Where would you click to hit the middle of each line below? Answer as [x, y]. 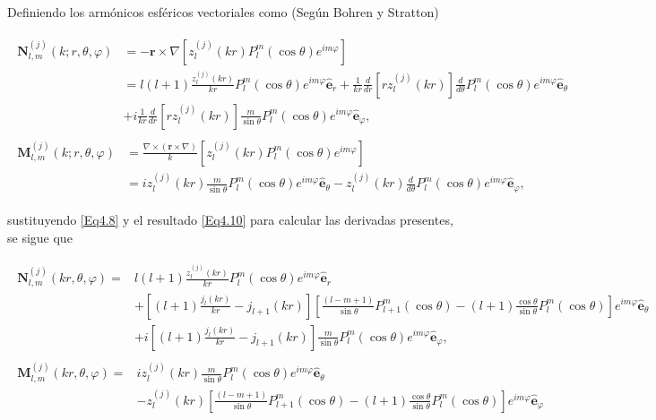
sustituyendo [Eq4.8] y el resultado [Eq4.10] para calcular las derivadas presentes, [230, 219]
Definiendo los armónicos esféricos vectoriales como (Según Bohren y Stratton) [223, 12]
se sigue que [40, 237]
